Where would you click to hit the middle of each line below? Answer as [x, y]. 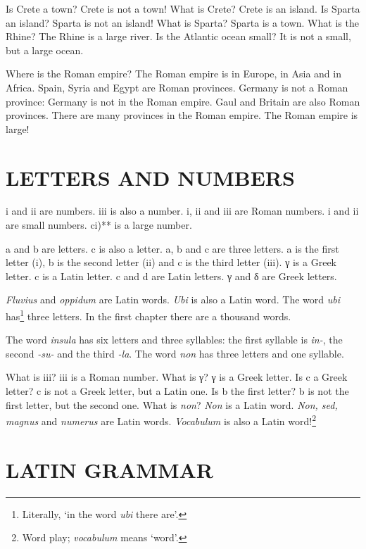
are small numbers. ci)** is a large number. [99, 225]
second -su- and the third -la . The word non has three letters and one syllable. [175, 353]
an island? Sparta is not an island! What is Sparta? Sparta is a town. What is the [182, 22]
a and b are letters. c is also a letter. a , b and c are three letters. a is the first [172, 248]
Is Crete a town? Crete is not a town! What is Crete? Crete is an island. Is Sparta [183, 8]
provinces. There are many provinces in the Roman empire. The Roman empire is [182, 115]
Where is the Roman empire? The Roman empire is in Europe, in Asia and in [173, 74]
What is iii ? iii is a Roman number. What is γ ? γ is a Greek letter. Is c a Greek [177, 377]
